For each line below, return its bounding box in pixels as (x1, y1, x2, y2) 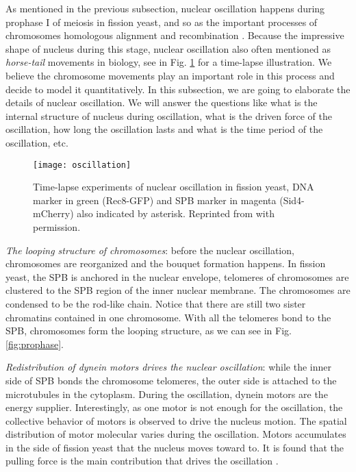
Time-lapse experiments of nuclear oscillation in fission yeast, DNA (33, 179, 314, 194)
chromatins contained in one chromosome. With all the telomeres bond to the (5, 310, 331, 324)
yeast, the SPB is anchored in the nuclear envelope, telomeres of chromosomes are (5, 269, 349, 284)
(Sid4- (279, 192, 305, 207)
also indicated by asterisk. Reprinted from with (77, 206, 275, 221)
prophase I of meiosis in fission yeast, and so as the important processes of (5, 14, 318, 29)
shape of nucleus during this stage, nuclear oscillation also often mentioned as (5, 41, 331, 55)
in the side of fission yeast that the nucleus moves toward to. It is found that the (5, 440, 344, 454)
